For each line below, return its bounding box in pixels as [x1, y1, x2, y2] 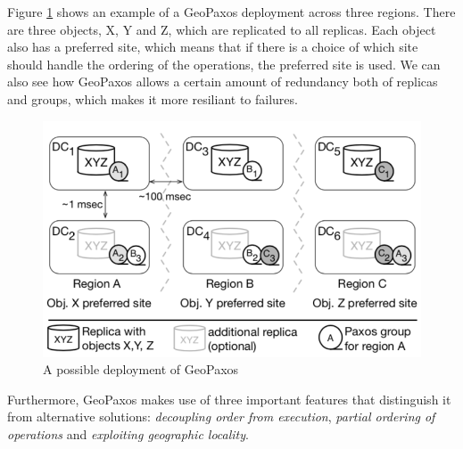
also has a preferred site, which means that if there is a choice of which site [7, 37, 418, 56]
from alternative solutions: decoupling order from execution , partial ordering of [7, 407, 435, 426]
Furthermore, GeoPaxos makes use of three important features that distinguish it [7, 389, 451, 408]
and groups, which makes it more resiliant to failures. [7, 89, 298, 108]
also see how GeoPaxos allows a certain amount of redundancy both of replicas [7, 72, 438, 91]
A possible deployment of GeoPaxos [43, 360, 239, 379]
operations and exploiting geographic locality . [7, 424, 249, 443]
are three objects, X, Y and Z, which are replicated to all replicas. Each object [7, 20, 436, 38]
